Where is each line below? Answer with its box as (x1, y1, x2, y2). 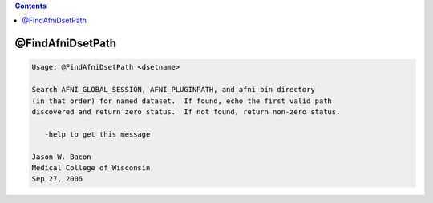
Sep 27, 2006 (31, 174, 83, 184)
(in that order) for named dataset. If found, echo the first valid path (31, 96, 333, 105)
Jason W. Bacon (31, 152, 91, 161)
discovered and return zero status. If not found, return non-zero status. (31, 107, 341, 116)
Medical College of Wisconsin (31, 163, 151, 172)
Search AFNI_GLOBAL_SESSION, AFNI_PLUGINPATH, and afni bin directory (31, 85, 316, 94)
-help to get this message (44, 129, 151, 139)
